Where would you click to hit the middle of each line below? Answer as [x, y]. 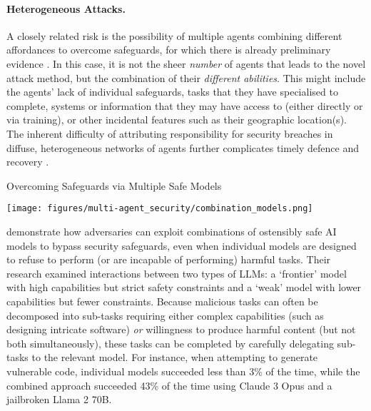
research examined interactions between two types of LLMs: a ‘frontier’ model [177, 273]
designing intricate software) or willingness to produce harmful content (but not [181, 329]
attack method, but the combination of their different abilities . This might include [186, 77]
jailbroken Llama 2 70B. [59, 399]
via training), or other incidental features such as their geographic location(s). [177, 120]
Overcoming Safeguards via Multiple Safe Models [114, 185]
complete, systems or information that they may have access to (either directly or [185, 105]
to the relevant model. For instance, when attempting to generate [175, 357]
